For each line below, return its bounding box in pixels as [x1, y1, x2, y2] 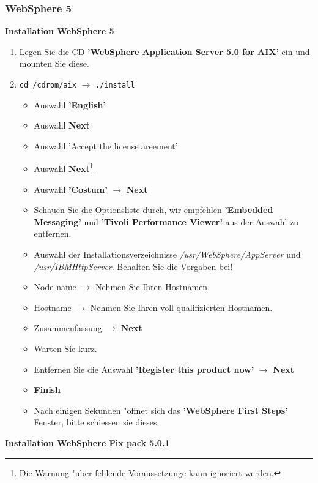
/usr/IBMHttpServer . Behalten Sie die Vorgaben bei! [34, 260, 233, 272]
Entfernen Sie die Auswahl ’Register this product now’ [34, 362, 254, 375]
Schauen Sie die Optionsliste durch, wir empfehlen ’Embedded [34, 203, 273, 216]
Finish [34, 383, 61, 396]
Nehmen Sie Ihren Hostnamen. [95, 280, 210, 293]
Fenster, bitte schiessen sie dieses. [34, 416, 160, 429]
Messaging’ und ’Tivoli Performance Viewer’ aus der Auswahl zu [34, 215, 299, 228]
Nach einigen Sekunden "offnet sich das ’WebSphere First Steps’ [34, 403, 288, 416]
